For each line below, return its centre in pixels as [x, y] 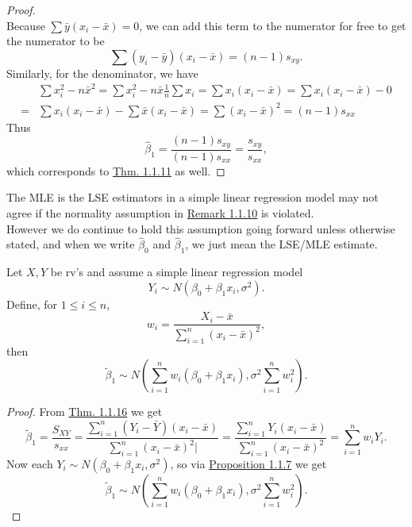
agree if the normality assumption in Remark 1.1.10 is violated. [160, 213]
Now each [30, 464]
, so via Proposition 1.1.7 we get [248, 464]
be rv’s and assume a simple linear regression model [177, 272]
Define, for [32, 304]
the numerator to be [56, 41]
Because [26, 25]
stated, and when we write [71, 244]
